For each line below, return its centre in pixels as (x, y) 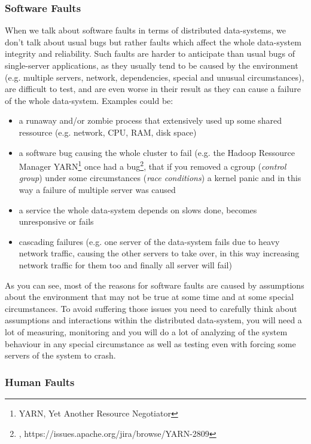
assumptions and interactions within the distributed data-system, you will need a (153, 320)
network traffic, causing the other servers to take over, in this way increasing (159, 253)
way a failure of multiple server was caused (97, 189)
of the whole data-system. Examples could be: (89, 100)
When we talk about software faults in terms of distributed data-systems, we (146, 30)
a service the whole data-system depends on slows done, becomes (138, 209)
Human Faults (40, 382)
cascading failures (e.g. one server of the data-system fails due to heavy (149, 241)
